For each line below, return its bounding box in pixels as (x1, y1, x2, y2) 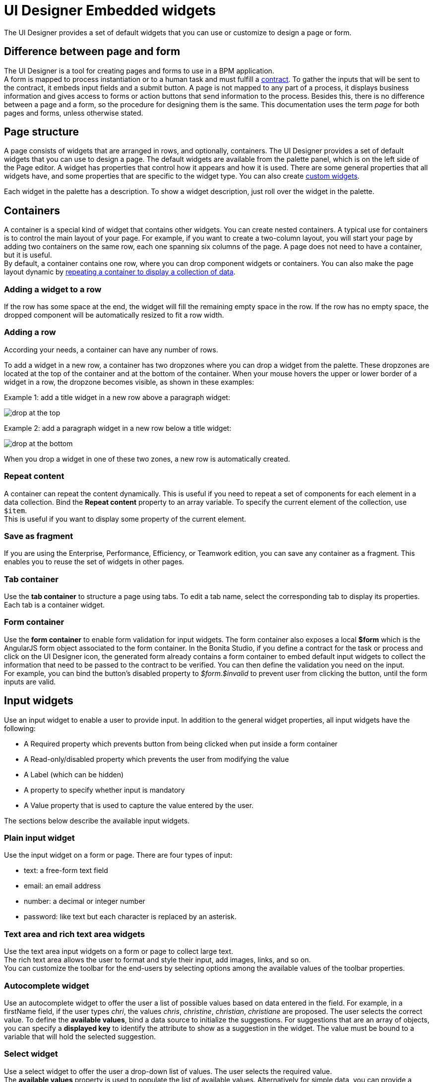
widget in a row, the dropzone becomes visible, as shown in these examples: (4, 377, 254, 386)
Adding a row (4, 327, 56, 338)
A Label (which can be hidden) (24, 770, 124, 779)
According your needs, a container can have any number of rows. (4, 345, 218, 354)
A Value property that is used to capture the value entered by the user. (24, 801, 254, 810)
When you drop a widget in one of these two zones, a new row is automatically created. (4, 454, 290, 463)
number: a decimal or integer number (24, 897, 145, 906)
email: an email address (24, 881, 101, 890)
